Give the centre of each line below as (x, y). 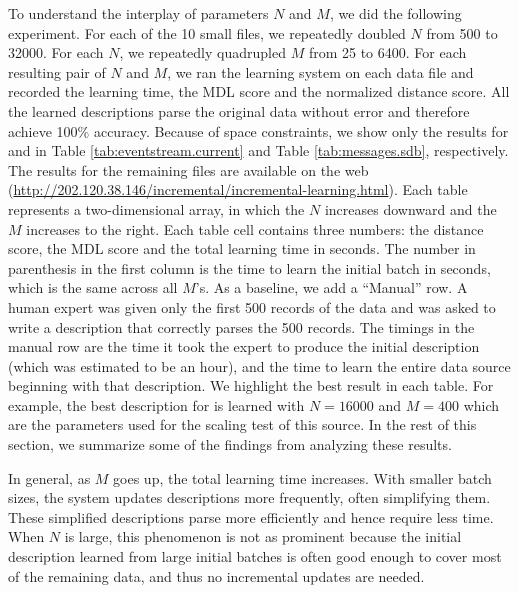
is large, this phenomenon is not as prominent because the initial (263, 536)
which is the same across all (93, 287)
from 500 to (462, 32)
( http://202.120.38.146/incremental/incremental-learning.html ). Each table (238, 189)
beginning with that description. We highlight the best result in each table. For (251, 385)
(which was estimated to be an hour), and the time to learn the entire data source (259, 365)
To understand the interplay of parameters (138, 13)
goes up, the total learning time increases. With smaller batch (302, 477)
